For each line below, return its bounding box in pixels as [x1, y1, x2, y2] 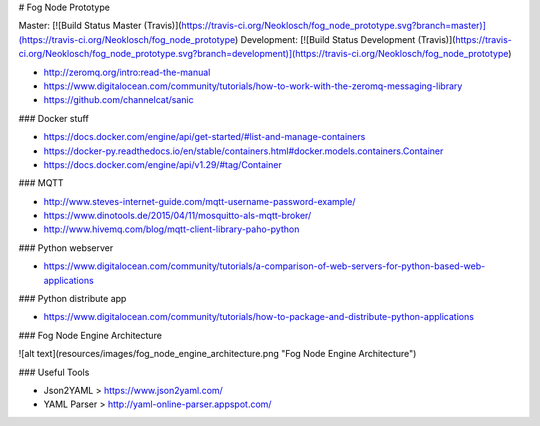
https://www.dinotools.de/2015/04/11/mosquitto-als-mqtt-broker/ [43, 210, 312, 222]
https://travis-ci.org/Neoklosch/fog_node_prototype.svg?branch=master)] [181, 20, 487, 32]
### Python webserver [18, 241, 114, 254]
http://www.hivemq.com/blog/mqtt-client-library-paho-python [43, 223, 300, 235]
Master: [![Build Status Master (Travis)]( [18, 20, 182, 32]
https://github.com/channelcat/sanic [43, 94, 194, 106]
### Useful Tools [18, 366, 90, 378]
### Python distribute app [18, 293, 127, 305]
